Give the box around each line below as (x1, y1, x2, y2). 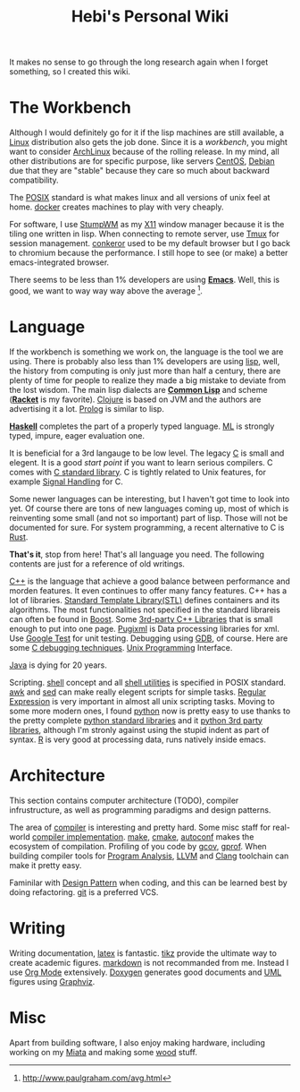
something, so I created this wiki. (9, 66, 131, 77)
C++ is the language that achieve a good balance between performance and (9, 576, 290, 586)
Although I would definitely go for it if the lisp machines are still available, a (9, 127, 284, 138)
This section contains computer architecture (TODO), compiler (9, 795, 239, 806)
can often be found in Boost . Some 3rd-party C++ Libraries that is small (9, 613, 273, 624)
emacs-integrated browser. (9, 257, 110, 268)
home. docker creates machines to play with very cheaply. (9, 201, 225, 212)
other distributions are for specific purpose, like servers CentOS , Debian (9, 156, 275, 166)
